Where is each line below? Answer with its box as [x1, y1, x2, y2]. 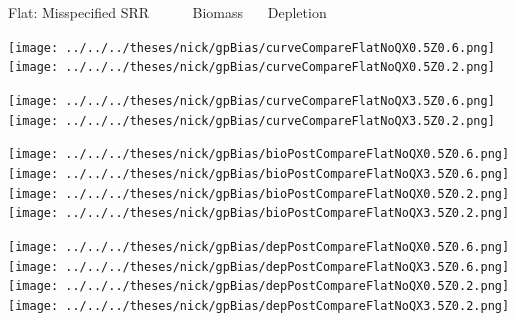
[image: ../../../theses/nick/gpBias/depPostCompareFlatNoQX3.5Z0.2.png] [8, 298, 510, 313]
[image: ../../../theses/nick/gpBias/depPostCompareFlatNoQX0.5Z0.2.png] [8, 279, 510, 294]
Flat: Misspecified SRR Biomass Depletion [8, 2, 327, 22]
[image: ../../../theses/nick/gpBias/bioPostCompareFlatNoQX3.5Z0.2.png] [8, 206, 510, 221]
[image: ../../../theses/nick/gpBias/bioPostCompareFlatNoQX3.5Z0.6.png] [8, 166, 510, 181]
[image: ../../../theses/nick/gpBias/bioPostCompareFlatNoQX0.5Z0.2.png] [8, 186, 510, 201]
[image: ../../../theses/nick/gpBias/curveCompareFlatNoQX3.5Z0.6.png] [8, 93, 495, 108]
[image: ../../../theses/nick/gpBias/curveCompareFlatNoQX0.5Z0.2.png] [8, 60, 495, 75]
